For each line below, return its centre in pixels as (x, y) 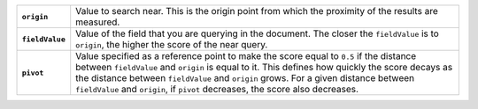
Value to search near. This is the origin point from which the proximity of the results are (257, 11)
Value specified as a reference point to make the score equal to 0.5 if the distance (246, 56)
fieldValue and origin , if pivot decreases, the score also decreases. (217, 89)
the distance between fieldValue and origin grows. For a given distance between (245, 78)
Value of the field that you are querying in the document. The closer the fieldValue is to (258, 33)
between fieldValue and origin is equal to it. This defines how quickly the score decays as (264, 67)
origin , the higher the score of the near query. (172, 44)
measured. (98, 22)
